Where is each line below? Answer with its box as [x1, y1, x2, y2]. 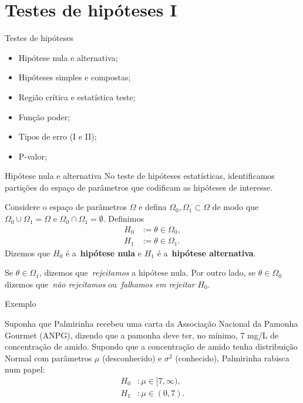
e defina [139, 201, 167, 213]
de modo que [212, 201, 259, 213]
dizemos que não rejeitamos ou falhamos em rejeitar [5, 277, 195, 290]
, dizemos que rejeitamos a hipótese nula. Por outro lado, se [39, 266, 256, 279]
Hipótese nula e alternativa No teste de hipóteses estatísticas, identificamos [5, 170, 275, 182]
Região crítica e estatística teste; [18, 90, 136, 103]
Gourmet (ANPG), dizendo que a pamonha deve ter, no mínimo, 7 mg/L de [5, 329, 279, 341]
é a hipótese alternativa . [157, 246, 256, 259]
